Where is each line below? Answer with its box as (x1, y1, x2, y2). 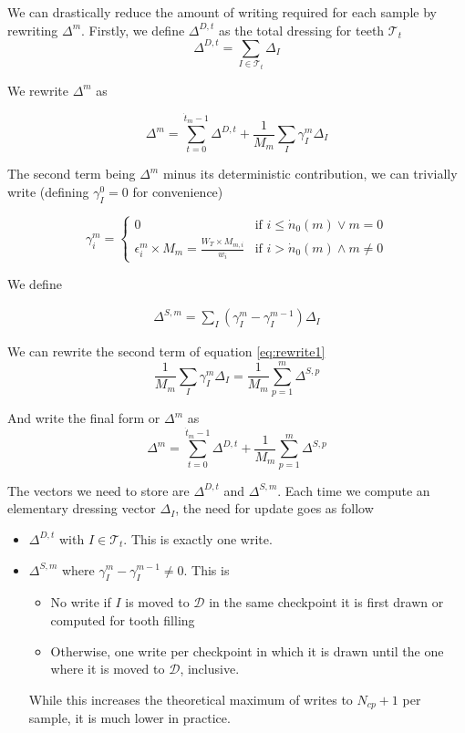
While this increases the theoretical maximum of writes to (28, 689, 353, 708)
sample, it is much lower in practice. (28, 708, 231, 728)
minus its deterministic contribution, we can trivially (162, 164, 458, 183)
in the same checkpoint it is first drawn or (209, 593, 444, 612)
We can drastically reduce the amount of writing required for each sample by (7, 3, 437, 21)
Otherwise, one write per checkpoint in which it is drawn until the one (50, 641, 444, 660)
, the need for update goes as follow (175, 499, 374, 518)
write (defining (7, 181, 89, 201)
